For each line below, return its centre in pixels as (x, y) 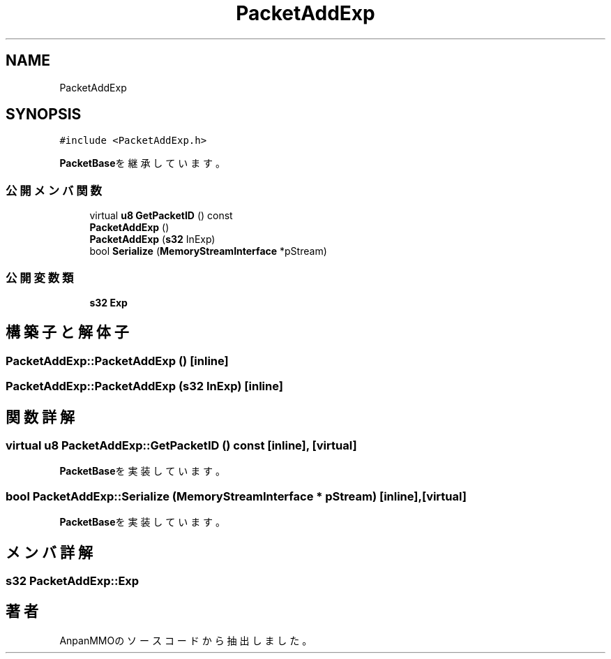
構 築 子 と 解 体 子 (67, 332)
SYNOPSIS (44, 114)
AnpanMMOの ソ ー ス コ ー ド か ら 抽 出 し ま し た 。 (186, 640)
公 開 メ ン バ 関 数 (54, 190)
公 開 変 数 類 (40, 277)
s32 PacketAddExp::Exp (73, 580)
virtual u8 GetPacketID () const (161, 216)
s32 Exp (108, 302)
